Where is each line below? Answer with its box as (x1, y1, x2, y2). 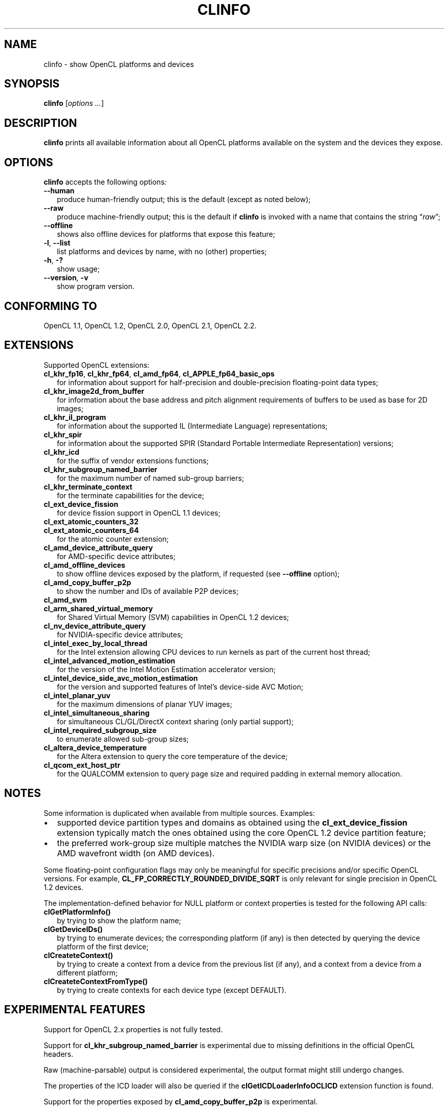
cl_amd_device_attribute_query (43, 543, 153, 552)
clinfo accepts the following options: (43, 177, 167, 187)
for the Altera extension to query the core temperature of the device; (57, 751, 288, 761)
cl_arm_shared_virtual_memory (43, 604, 153, 613)
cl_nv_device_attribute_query (43, 621, 146, 630)
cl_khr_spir (43, 430, 82, 439)
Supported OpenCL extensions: (43, 360, 150, 369)
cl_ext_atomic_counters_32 (43, 517, 139, 526)
